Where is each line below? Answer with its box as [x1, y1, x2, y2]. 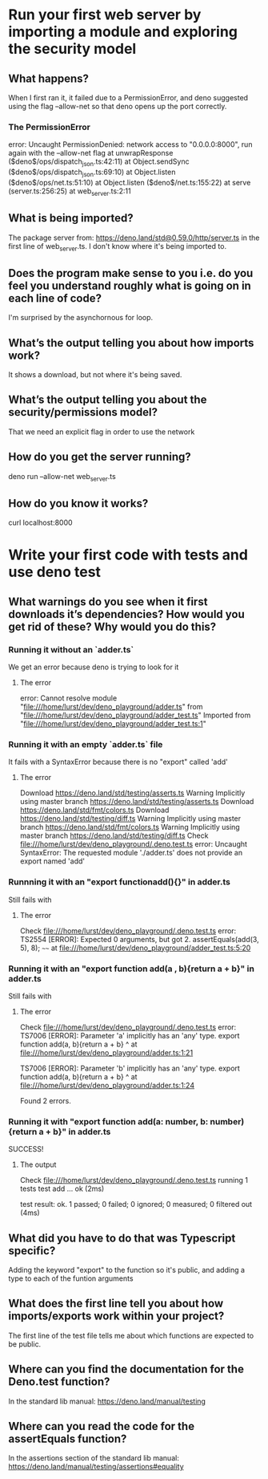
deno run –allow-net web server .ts [8, 471, 116, 483]
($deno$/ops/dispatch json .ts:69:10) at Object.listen [8, 167, 176, 178]
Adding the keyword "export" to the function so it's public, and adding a [8, 1266, 246, 1275]
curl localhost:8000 [8, 518, 74, 527]
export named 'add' [19, 856, 86, 866]
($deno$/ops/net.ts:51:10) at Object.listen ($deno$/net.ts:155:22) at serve [8, 177, 251, 187]
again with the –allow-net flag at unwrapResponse [8, 148, 174, 158]
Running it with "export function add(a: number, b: [8, 1115, 209, 1127]
